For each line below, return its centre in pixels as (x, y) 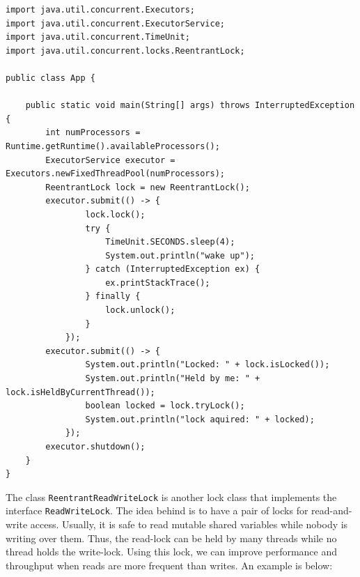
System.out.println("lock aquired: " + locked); (200, 419)
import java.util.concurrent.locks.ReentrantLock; (125, 51)
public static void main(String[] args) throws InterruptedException (190, 106)
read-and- (332, 510)
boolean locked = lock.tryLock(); (165, 406)
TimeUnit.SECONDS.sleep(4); (170, 242)
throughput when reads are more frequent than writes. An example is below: (169, 565)
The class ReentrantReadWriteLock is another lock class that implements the (171, 497)
